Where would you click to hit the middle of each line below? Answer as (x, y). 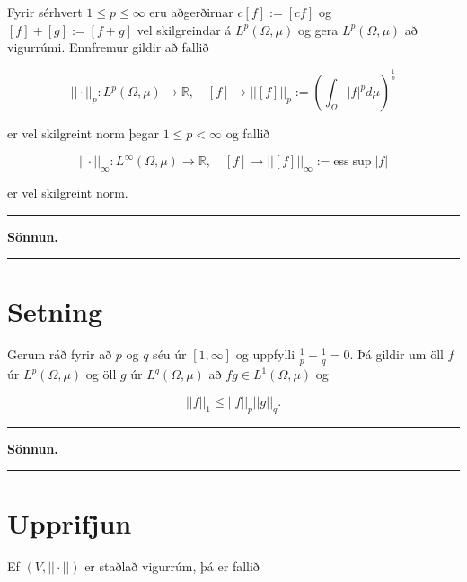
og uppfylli (265, 354)
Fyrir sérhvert (45, 12)
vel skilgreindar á (184, 29)
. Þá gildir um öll (397, 354)
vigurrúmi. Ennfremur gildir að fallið (108, 47)
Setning (55, 311)
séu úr (170, 354)
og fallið (248, 133)
